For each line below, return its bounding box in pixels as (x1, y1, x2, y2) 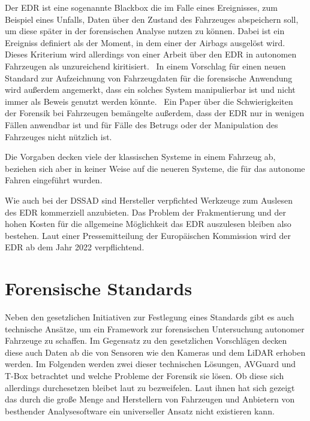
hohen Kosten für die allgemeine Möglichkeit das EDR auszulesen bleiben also (5, 217, 291, 230)
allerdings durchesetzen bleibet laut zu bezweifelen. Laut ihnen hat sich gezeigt (5, 381, 295, 393)
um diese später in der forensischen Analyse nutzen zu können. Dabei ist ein (5, 25, 285, 37)
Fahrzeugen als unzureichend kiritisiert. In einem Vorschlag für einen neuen (5, 59, 286, 72)
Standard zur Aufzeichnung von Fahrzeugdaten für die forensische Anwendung (5, 71, 293, 84)
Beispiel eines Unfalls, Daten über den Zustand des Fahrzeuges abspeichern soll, (5, 13, 299, 25)
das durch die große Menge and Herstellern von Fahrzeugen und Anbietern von (5, 393, 295, 405)
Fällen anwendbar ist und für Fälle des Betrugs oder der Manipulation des (5, 118, 278, 131)
